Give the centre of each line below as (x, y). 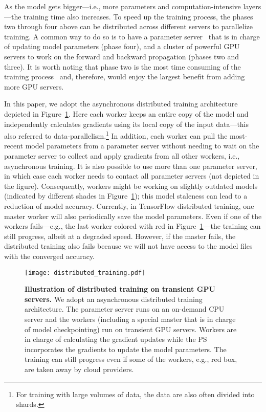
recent (14, 146)
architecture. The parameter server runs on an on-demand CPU (125, 309)
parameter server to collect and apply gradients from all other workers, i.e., (122, 155)
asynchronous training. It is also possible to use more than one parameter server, (131, 166)
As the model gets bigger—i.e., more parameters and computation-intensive (123, 6)
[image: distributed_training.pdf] (85, 273)
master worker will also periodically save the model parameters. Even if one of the (133, 216)
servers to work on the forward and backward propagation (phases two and (122, 56)
